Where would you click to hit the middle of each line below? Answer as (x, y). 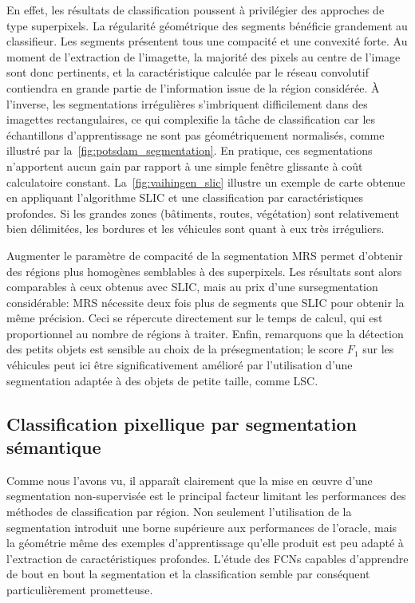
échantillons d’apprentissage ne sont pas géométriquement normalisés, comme (196, 134)
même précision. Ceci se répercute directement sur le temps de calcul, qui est (195, 318)
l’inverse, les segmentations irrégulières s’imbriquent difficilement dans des (187, 103)
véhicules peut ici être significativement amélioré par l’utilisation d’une (180, 365)
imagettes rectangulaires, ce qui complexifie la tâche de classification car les (191, 119)
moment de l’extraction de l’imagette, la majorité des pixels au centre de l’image (204, 56)
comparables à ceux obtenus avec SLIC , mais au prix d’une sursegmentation (192, 287)
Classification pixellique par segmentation (182, 423)
